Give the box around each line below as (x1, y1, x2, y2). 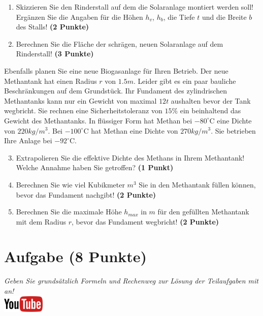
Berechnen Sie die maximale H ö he (16, 206, 122, 217)
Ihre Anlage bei (4, 135, 52, 146)
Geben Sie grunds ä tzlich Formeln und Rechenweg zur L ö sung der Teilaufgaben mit (4, 275, 258, 286)
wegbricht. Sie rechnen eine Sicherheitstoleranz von (4, 105, 162, 116)
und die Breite (202, 11, 247, 22)
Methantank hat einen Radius (4, 75, 97, 86)
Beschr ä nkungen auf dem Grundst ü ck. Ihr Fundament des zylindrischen (4, 85, 227, 96)
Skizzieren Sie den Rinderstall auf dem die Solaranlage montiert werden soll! (16, 2, 254, 12)
